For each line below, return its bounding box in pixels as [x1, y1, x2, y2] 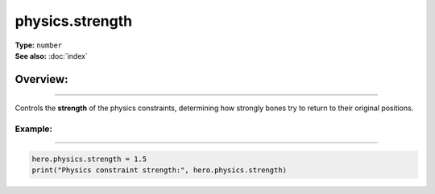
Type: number [14, 40, 63, 50]
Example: [14, 123, 52, 134]
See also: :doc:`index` [14, 51, 88, 60]
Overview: [14, 72, 68, 86]
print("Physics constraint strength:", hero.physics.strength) [31, 166, 288, 175]
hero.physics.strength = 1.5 [31, 154, 147, 163]
